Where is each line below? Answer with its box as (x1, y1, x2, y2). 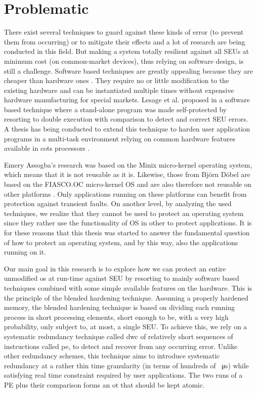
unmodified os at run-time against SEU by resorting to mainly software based (4, 273, 239, 283)
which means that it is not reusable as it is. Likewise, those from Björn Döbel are (4, 169, 251, 179)
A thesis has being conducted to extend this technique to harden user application (4, 124, 250, 134)
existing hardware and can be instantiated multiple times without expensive (4, 85, 234, 95)
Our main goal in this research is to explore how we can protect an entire (4, 263, 226, 273)
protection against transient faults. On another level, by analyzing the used (4, 198, 232, 209)
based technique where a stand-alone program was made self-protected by (4, 104, 227, 114)
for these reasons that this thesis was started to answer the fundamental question (4, 227, 250, 237)
